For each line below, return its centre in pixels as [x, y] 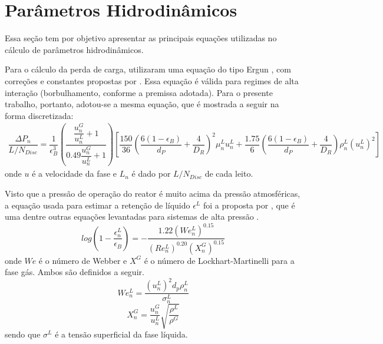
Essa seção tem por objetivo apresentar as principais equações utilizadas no [141, 38]
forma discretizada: [39, 115]
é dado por [151, 173]
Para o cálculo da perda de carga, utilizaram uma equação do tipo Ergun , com [148, 69]
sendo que [23, 334]
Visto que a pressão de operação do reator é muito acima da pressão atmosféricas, [153, 193]
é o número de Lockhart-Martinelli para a [219, 260]
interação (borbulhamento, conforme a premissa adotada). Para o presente [139, 92]
